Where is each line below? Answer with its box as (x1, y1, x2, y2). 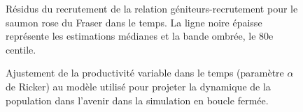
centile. (6, 42, 36, 56)
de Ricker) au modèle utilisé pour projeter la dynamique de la (6, 79, 271, 93)
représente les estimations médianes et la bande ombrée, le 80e (6, 29, 274, 43)
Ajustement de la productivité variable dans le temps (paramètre (6, 65, 284, 80)
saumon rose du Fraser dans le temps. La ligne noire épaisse (6, 15, 262, 29)
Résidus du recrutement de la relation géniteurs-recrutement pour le (6, 1, 298, 15)
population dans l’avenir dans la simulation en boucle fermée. (6, 93, 269, 107)
